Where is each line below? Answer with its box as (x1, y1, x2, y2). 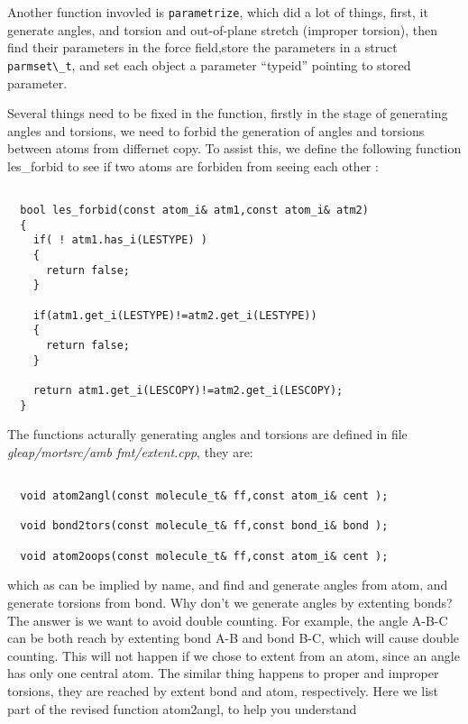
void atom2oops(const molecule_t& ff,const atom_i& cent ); (20, 549, 389, 563)
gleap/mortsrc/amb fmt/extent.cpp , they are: (7, 442, 253, 461)
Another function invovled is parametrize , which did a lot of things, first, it (7, 3, 428, 21)
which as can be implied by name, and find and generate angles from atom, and (7, 575, 448, 594)
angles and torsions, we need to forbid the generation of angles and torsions (7, 121, 425, 140)
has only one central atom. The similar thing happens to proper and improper (7, 664, 439, 683)
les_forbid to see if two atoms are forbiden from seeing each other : (7, 156, 379, 175)
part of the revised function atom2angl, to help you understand (7, 699, 357, 718)
